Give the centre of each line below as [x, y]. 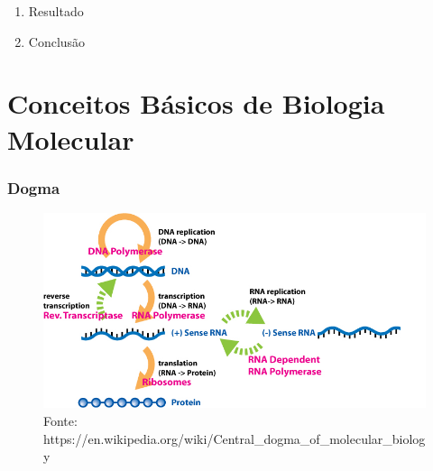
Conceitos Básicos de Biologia [196, 103]
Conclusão [57, 41]
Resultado [56, 11]
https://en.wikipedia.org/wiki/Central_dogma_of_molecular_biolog [235, 438]
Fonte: [60, 420]
